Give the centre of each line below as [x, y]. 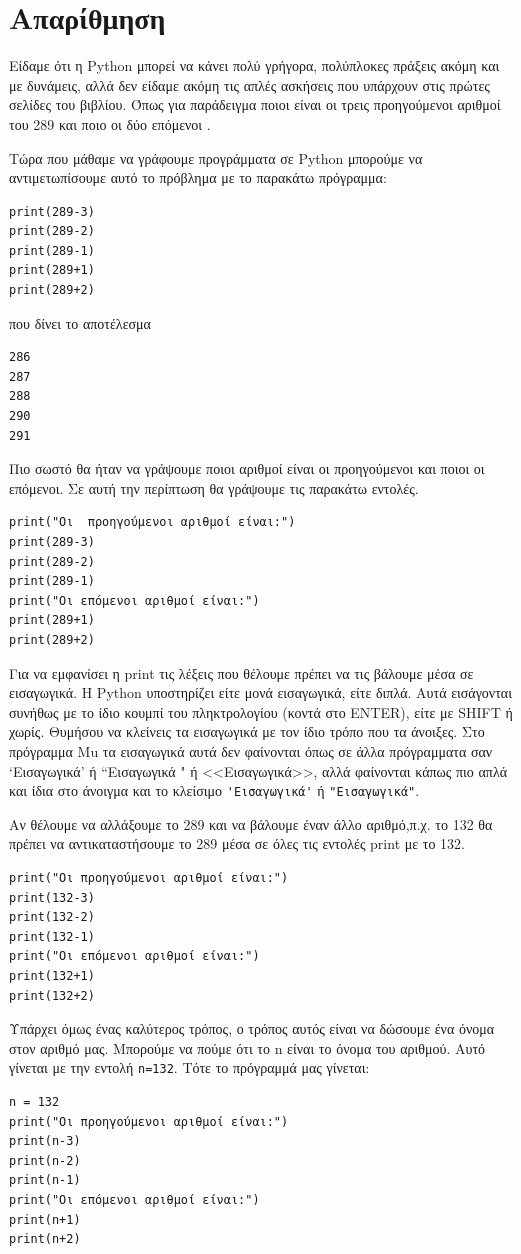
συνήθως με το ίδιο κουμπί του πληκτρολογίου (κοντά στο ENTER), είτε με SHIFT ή [261, 711]
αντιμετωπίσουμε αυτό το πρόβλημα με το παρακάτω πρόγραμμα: [198, 177]
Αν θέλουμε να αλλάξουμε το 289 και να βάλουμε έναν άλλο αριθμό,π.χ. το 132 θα [251, 823]
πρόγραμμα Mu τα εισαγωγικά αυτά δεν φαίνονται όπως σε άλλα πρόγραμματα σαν [251, 750]
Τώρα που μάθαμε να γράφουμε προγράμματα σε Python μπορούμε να [216, 157]
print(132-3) [52, 897]
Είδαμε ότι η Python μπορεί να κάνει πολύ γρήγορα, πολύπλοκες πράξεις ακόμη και [254, 65]
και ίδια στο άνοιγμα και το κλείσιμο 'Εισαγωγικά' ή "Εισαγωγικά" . [214, 790]
